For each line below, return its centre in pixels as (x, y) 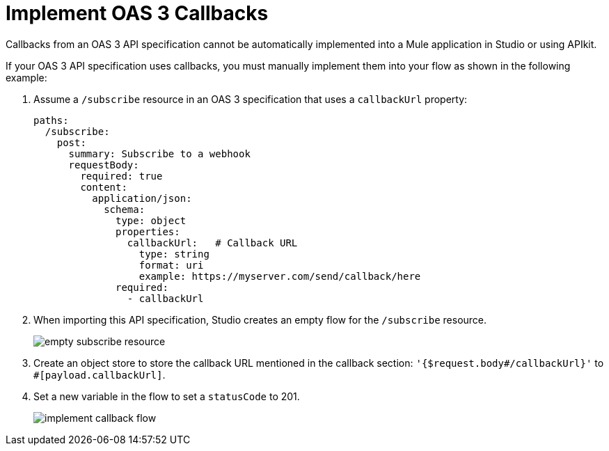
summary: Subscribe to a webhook (159, 153)
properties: (148, 231)
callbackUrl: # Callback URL (212, 243)
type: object (151, 220)
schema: (125, 209)
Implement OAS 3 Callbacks (137, 13)
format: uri (171, 265)
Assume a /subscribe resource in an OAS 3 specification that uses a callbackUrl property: (251, 99)
